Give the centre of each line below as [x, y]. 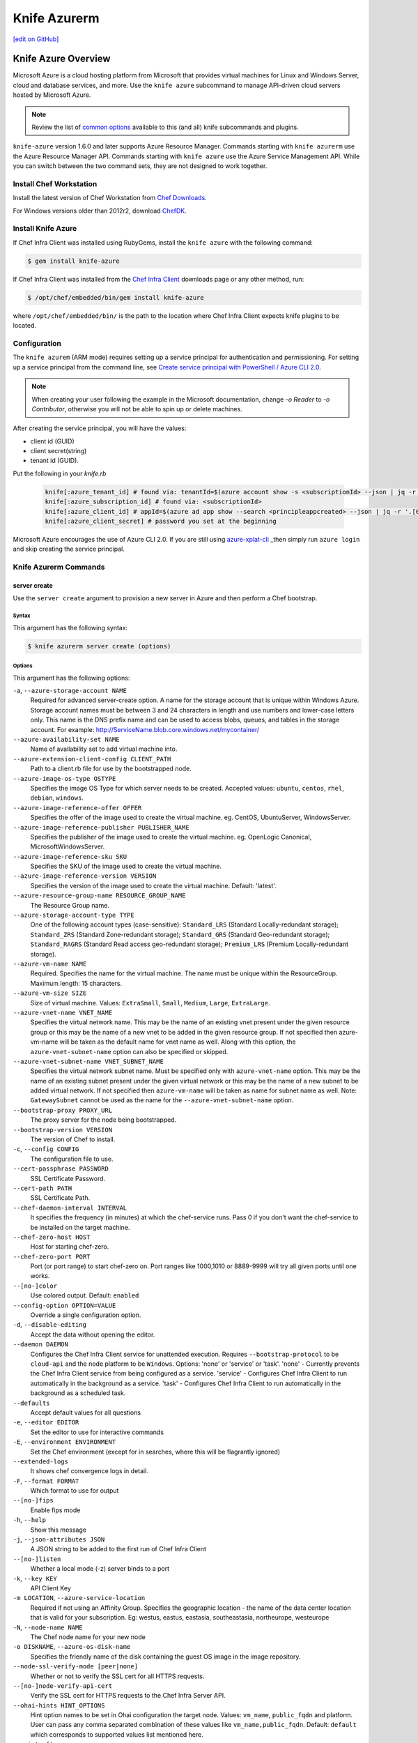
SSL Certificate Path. [60, 1198]
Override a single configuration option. [86, 1315]
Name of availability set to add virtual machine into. [104, 749]
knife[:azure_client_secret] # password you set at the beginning [161, 521]
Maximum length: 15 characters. [76, 983]
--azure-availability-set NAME [66, 739]
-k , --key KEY [35, 1578]
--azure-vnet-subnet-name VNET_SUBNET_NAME [88, 1061]
